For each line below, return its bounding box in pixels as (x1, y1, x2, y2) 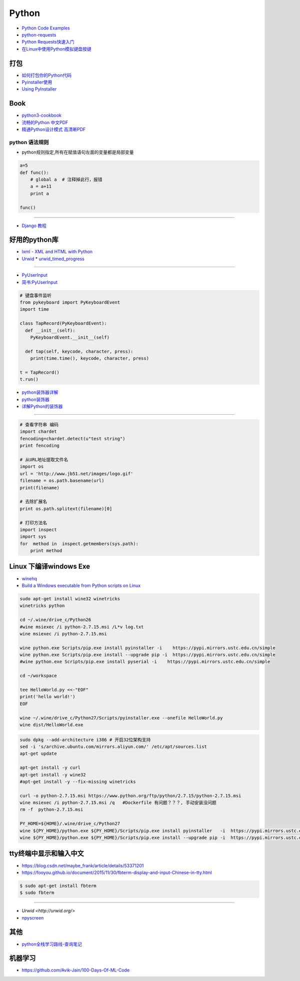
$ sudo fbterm (19, 890, 54, 895)
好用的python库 (9, 236, 58, 244)
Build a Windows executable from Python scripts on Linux (21, 582, 141, 588)
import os (19, 464, 44, 470)
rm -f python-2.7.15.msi (19, 807, 83, 812)
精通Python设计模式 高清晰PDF (21, 127, 86, 133)
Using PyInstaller (21, 86, 57, 92)
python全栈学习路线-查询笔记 (21, 941, 82, 947)
